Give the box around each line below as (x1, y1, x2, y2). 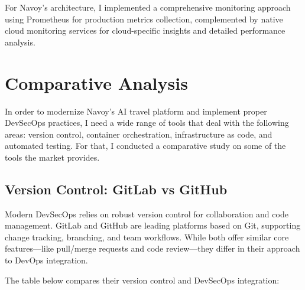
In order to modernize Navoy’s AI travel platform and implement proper (5, 105, 267, 117)
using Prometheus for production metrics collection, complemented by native (5, 12, 283, 25)
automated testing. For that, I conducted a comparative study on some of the (5, 139, 286, 152)
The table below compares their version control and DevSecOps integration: (5, 273, 280, 286)
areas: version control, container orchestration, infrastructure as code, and (5, 128, 272, 140)
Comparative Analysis (5, 70, 188, 95)
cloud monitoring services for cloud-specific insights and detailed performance (5, 24, 285, 37)
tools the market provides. (5, 151, 100, 163)
